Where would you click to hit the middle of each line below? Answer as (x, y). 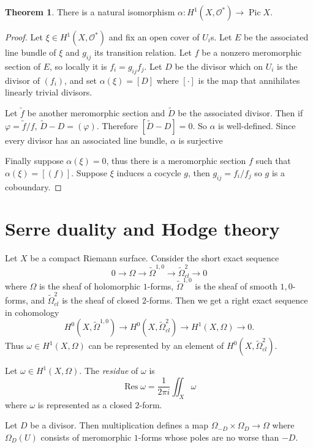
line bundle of (31, 52)
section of (23, 66)
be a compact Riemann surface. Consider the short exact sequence (155, 258)
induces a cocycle (149, 172)
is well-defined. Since (257, 125)
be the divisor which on (219, 66)
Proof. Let (24, 37)
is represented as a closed (85, 404)
